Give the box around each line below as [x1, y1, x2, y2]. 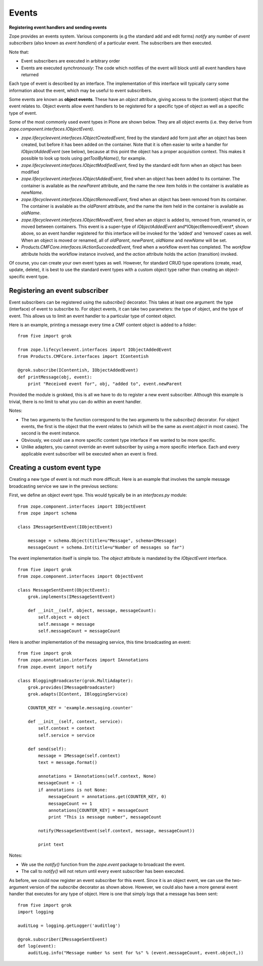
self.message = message [38, 621, 95, 627]
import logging [18, 909, 54, 915]
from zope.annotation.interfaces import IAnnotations [18, 657, 149, 663]
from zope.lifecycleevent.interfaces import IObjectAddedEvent [18, 347, 172, 352]
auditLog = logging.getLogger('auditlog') [18, 923, 121, 928]
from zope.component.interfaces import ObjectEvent [18, 574, 144, 579]
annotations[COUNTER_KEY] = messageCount [48, 808, 149, 813]
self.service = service [38, 732, 95, 738]
